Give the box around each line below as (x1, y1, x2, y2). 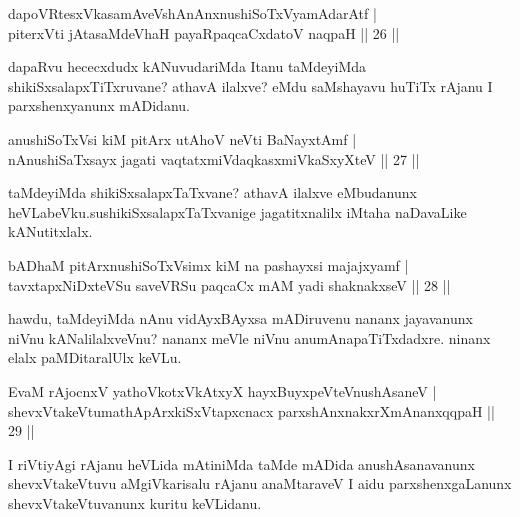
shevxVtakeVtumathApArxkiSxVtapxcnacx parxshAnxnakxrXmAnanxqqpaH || (8, 400, 495, 421)
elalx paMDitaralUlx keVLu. (8, 347, 182, 368)
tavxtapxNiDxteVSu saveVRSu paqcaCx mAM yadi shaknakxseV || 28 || (8, 274, 451, 295)
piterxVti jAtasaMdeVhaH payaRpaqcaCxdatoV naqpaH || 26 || (8, 22, 400, 43)
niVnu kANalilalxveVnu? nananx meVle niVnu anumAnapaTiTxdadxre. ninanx (8, 327, 491, 348)
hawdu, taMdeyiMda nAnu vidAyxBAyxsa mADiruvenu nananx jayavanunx (8, 308, 473, 329)
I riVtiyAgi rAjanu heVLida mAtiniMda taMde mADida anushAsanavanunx (8, 453, 475, 474)
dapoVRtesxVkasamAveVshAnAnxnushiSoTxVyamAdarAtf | (8, 3, 377, 23)
